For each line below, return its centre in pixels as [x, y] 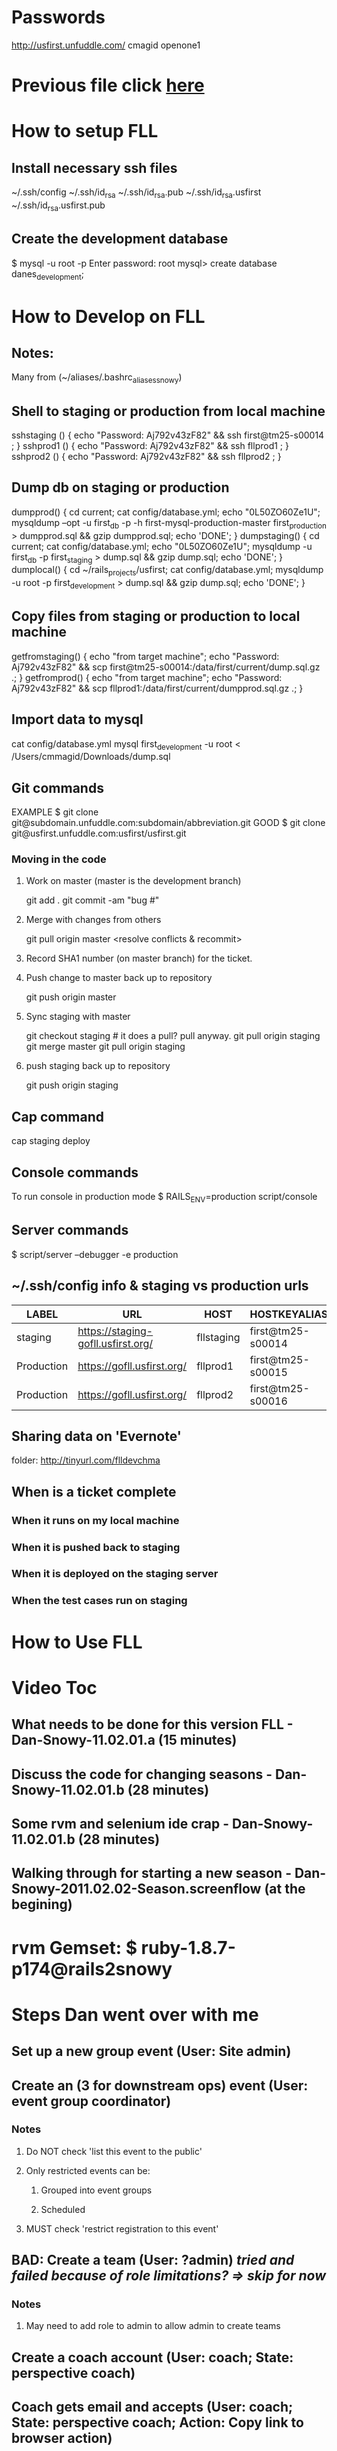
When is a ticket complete [94, 1491]
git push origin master [71, 997]
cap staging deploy [51, 1141]
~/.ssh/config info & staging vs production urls [160, 1286]
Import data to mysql [77, 719]
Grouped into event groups [96, 2190]
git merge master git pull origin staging [105, 1047]
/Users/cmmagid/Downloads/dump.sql [91, 757]
